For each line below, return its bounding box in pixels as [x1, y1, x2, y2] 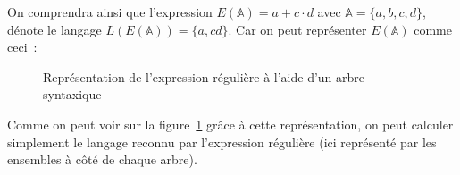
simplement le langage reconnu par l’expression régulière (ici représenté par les [7, 132, 437, 151]
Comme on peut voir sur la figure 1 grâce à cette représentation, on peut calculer [7, 114, 454, 133]
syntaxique [43, 85, 102, 104]
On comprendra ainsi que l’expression [7, 3, 213, 21]
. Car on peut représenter [228, 20, 367, 38]
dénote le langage [7, 20, 102, 38]
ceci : [7, 37, 38, 56]
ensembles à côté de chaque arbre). [7, 150, 197, 169]
